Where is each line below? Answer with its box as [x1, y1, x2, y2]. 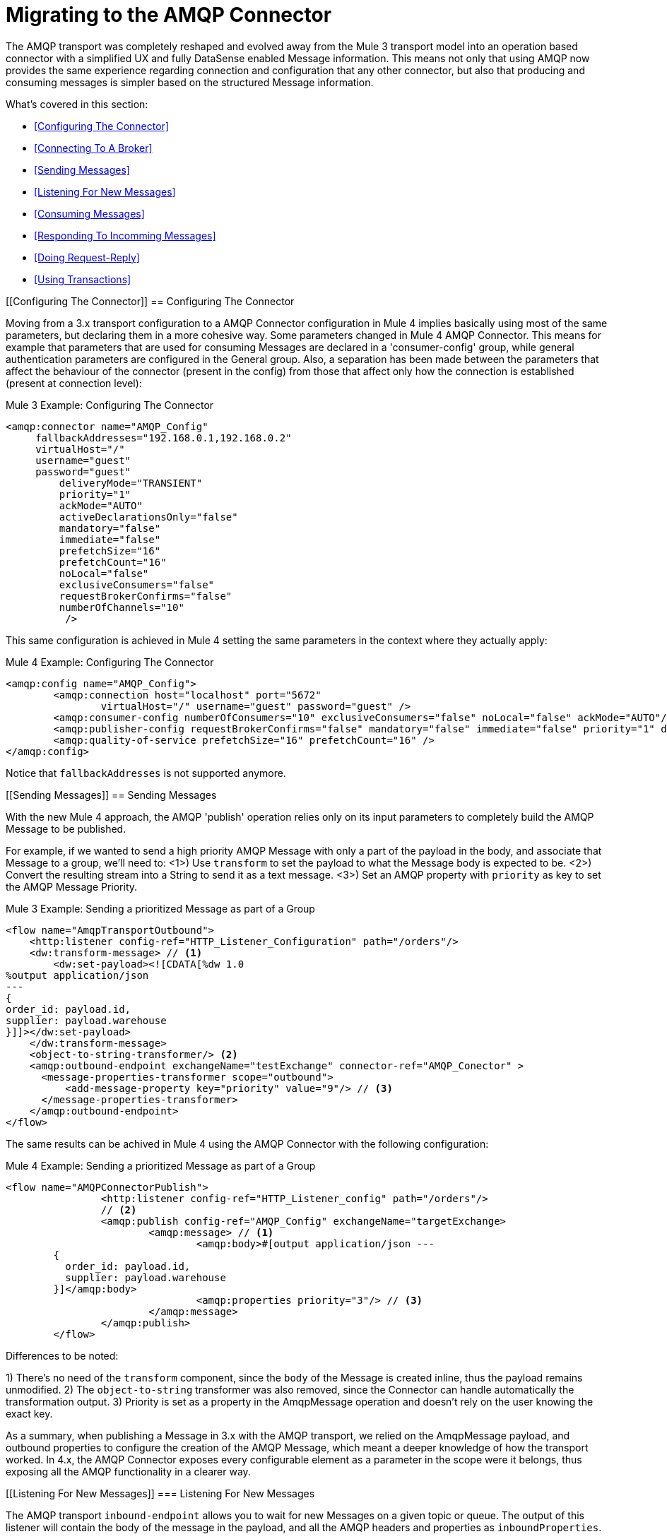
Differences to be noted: [6, 1349, 119, 1362]
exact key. [6, 1407, 53, 1420]
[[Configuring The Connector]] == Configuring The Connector [6, 295, 295, 307]
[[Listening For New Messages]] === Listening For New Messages [6, 1487, 315, 1499]
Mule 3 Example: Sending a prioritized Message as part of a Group [6, 902, 315, 915]
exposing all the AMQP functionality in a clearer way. [6, 1465, 251, 1478]
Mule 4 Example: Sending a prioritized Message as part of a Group [6, 1159, 316, 1172]
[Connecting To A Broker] [34, 141, 153, 154]
